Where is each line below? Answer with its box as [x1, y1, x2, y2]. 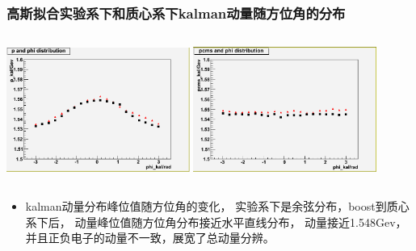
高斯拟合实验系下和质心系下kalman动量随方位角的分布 [6, 2, 346, 23]
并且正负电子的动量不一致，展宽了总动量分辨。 [25, 229, 275, 246]
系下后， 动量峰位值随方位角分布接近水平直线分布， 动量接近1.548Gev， [25, 213, 407, 230]
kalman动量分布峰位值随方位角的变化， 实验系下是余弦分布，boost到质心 [25, 197, 410, 214]
